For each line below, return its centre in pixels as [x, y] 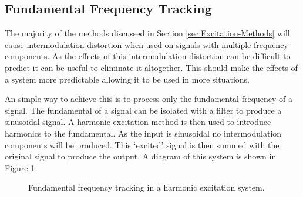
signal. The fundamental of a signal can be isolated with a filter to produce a [143, 110]
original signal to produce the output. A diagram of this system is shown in [141, 156]
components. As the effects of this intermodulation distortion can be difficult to [148, 56]
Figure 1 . [21, 167]
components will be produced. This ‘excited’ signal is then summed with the [142, 145]
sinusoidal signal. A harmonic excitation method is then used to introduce [138, 122]
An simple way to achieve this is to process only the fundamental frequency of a [149, 99]
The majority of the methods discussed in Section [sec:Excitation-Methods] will [147, 33]
